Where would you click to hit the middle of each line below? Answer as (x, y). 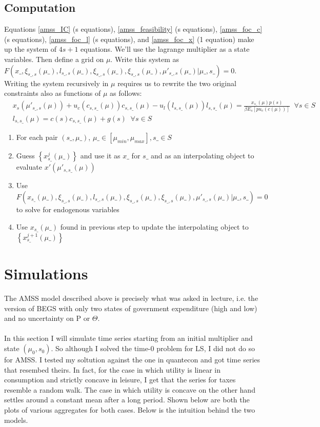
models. (16, 420)
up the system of (31, 49)
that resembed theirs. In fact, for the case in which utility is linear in (113, 369)
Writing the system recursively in (56, 83)
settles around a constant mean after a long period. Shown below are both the (127, 400)
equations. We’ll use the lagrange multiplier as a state (165, 49)
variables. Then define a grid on (54, 59)
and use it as (100, 156)
